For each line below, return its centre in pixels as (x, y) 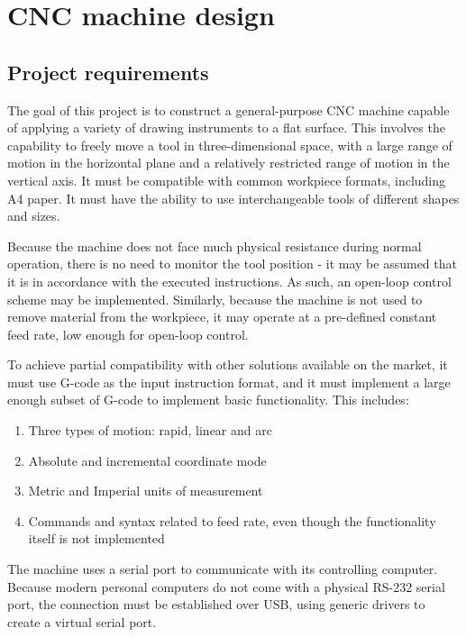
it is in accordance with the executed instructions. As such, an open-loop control (229, 281)
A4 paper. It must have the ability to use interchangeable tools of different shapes (233, 198)
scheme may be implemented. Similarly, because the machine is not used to (215, 299)
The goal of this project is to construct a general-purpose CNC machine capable (228, 109)
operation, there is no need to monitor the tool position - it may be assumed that (232, 264)
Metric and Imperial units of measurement (146, 491)
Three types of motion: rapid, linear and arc (150, 430)
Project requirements (108, 72)
